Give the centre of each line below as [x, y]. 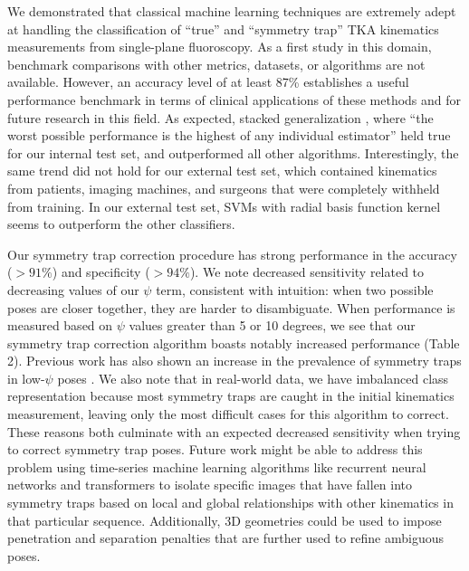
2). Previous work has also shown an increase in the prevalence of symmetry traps [234, 361]
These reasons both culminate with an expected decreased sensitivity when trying [234, 431]
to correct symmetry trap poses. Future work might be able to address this [215, 449]
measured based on [60, 325]
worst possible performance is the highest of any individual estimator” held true [229, 135]
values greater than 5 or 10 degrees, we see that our [272, 325]
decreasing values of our [73, 289]
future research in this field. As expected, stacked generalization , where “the [220, 117]
